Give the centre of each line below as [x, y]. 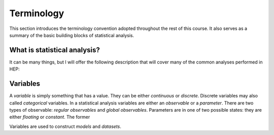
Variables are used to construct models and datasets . [65, 126]
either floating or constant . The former [50, 117]
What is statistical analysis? [55, 50]
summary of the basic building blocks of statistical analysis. [72, 35]
